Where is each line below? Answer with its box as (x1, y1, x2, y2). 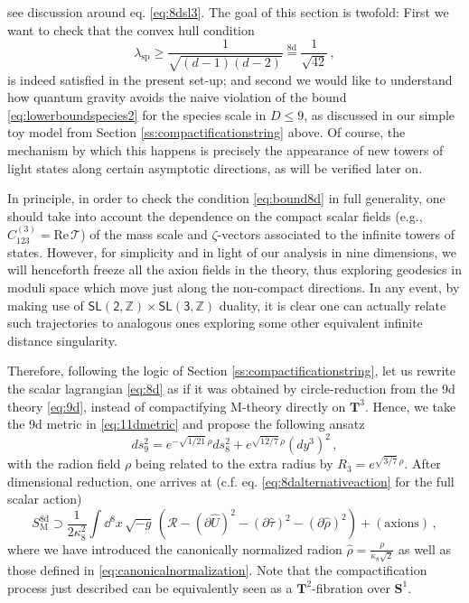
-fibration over (312, 578, 390, 597)
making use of (7, 295, 84, 314)
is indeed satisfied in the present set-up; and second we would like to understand (7, 70, 453, 88)
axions (384, 517, 419, 531)
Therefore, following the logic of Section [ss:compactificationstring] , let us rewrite (7, 361, 455, 380)
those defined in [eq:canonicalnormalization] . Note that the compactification (7, 561, 427, 580)
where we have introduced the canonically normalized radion (7, 539, 342, 558)
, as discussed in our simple (304, 105, 455, 124)
